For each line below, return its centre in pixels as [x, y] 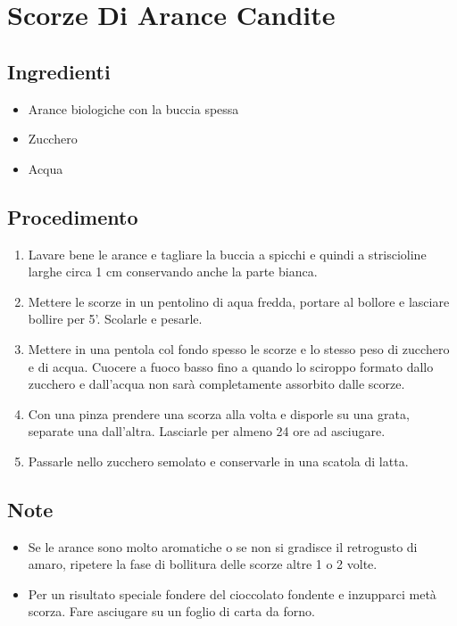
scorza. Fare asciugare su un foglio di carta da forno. [171, 611]
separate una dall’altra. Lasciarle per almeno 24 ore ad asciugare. [207, 431]
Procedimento [73, 216]
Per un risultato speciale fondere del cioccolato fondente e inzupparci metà [232, 593]
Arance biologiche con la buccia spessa [133, 108]
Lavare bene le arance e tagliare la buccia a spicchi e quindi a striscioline [227, 254]
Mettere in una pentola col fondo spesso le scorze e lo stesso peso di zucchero [239, 348]
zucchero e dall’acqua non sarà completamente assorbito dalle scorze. [216, 384]
